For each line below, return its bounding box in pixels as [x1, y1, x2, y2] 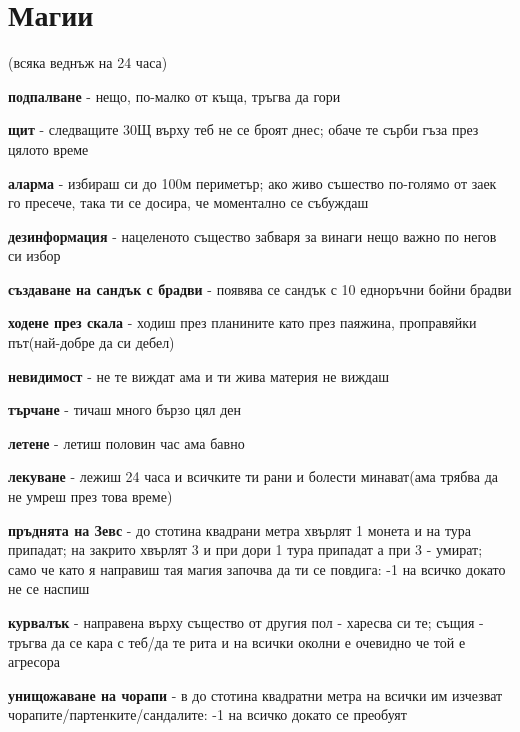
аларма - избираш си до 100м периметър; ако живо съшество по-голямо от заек [8, 172, 497, 193]
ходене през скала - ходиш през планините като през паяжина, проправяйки [8, 312, 477, 333]
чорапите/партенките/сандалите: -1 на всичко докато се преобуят [8, 704, 407, 725]
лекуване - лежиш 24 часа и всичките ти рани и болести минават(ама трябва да [8, 466, 498, 487]
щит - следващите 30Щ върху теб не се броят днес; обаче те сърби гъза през [8, 119, 479, 140]
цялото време [8, 138, 89, 159]
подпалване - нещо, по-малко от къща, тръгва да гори [8, 85, 341, 106]
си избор [8, 245, 61, 266]
